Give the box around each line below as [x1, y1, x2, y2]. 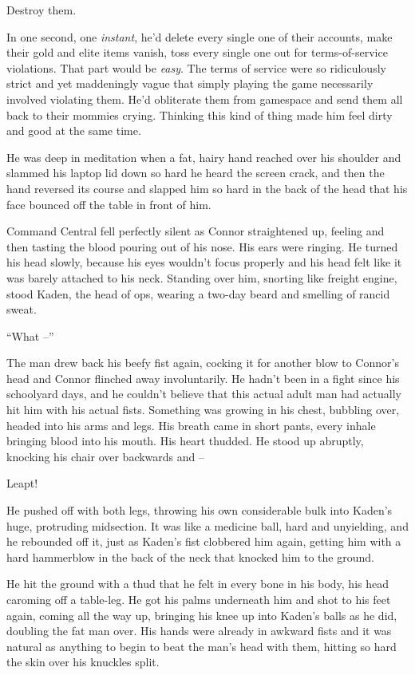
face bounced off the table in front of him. [6, 195, 211, 212]
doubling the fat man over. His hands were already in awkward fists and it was [6, 622, 392, 639]
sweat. [6, 301, 37, 318]
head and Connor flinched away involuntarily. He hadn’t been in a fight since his [6, 369, 400, 386]
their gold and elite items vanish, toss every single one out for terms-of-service [6, 44, 388, 61]
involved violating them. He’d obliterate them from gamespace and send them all [6, 90, 403, 107]
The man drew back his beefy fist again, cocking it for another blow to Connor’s [6, 354, 399, 371]
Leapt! [6, 475, 38, 491]
